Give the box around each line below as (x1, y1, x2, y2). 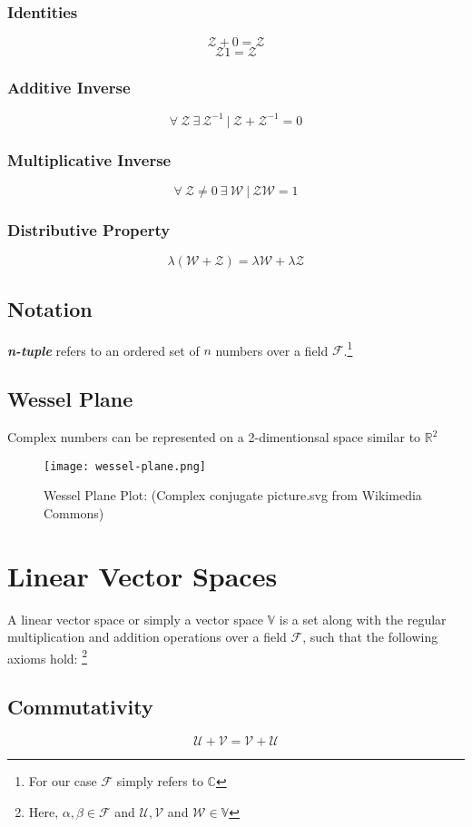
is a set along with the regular (279, 609, 447, 628)
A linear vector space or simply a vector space (7, 609, 263, 628)
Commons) (44, 503, 104, 522)
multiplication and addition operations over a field (7, 627, 287, 646)
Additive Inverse (7, 76, 131, 99)
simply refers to (116, 772, 203, 791)
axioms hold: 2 (7, 645, 87, 667)
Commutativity (7, 693, 153, 721)
